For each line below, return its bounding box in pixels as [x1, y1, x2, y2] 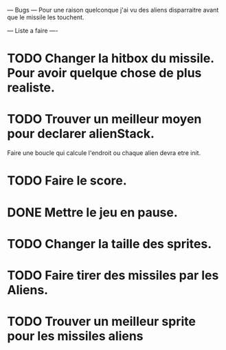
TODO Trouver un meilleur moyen [7, 112, 202, 127]
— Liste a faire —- [7, 27, 58, 34]
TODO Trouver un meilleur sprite [7, 313, 196, 329]
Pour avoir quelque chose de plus [7, 65, 202, 81]
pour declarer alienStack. [7, 126, 155, 142]
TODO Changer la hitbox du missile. [7, 51, 214, 66]
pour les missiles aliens [7, 329, 144, 344]
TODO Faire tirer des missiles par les [7, 267, 219, 283]
